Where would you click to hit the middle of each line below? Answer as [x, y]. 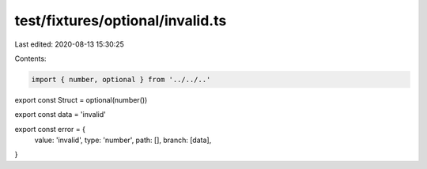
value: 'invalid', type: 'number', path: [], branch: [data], [123, 140]
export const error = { [50, 129]
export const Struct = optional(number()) [81, 100]
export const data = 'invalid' [60, 115]
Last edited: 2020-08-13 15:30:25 [69, 44]
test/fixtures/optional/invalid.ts [121, 21]
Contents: [30, 58]
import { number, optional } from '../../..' [121, 79]
